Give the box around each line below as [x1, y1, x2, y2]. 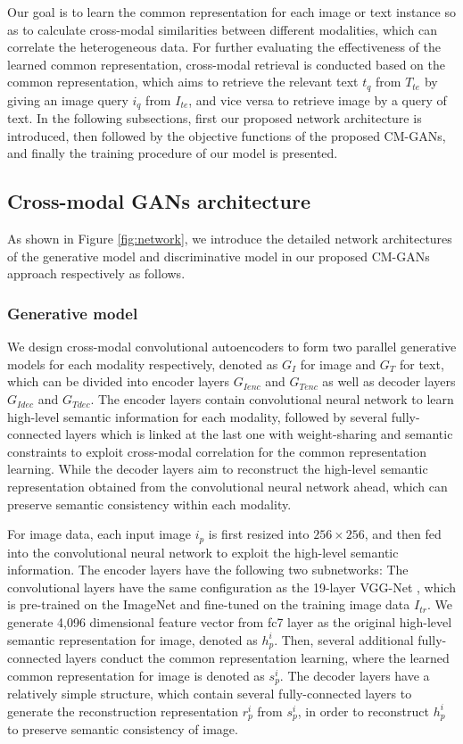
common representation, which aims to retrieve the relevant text [7, 72, 359, 91]
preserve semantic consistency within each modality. [7, 494, 292, 513]
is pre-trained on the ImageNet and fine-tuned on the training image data [7, 595, 410, 614]
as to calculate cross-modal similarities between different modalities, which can [7, 20, 437, 38]
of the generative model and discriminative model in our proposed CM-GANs [7, 246, 430, 265]
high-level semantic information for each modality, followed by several [7, 407, 388, 426]
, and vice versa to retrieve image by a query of [188, 90, 447, 109]
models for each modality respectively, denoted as [7, 354, 278, 373]
